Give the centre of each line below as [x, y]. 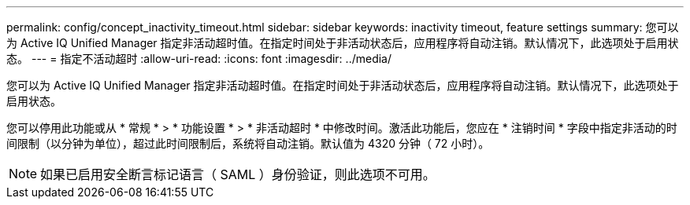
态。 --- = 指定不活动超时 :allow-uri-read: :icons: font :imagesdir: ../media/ [199, 59]
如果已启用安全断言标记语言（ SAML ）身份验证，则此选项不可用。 [238, 174]
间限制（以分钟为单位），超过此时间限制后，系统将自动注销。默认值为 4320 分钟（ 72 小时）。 [248, 143]
